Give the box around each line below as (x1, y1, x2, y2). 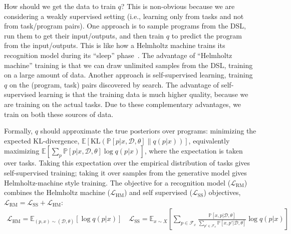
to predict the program (171, 30, 242, 40)
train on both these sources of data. (4, 108, 114, 119)
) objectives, (203, 187, 241, 197)
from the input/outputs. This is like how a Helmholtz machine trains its (4, 40, 225, 50)
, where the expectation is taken (144, 145, 243, 156)
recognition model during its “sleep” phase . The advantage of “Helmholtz (4, 49, 232, 60)
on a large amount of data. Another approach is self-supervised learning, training (4, 69, 253, 80)
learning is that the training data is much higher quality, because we (38, 89, 248, 99)
